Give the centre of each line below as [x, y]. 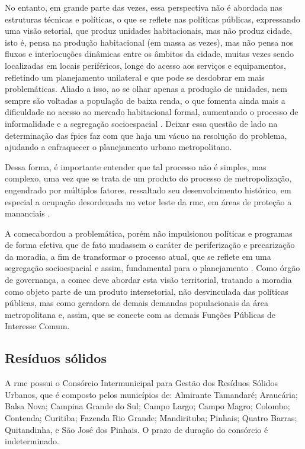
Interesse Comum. [37, 326]
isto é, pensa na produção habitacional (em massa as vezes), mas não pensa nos [149, 42]
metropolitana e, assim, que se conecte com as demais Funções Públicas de [140, 314]
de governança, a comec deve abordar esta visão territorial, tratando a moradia [148, 280]
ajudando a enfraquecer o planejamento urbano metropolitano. [118, 147]
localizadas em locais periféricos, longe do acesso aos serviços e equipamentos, [145, 65]
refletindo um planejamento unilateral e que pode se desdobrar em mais [135, 77]
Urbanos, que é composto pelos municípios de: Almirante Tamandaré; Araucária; [151, 394]
